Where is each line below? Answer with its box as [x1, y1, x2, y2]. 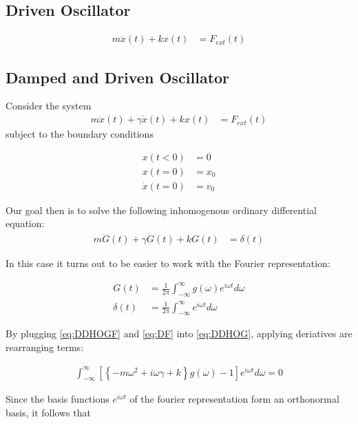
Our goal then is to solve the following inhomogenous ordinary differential [6, 202, 317, 217]
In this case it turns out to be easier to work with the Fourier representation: [6, 256, 330, 271]
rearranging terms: [6, 340, 84, 354]
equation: [6, 216, 45, 231]
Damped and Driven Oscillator [6, 66, 230, 87]
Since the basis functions [6, 392, 109, 406]
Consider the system [6, 98, 92, 113]
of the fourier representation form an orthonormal [129, 392, 339, 406]
